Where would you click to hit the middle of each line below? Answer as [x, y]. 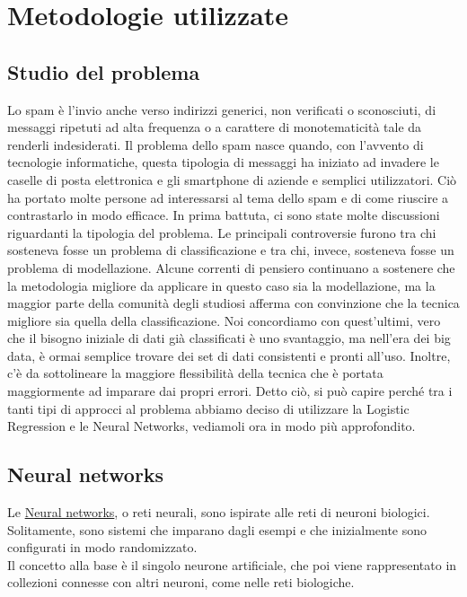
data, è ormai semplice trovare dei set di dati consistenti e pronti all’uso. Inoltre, [229, 355]
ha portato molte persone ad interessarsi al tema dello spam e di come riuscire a [228, 197]
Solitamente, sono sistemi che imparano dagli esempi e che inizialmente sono [217, 529]
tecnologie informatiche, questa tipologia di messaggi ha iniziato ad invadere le [223, 162]
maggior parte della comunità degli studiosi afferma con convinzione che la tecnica [233, 303]
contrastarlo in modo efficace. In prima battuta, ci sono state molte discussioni [224, 215]
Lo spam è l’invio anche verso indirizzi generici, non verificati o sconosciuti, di [222, 109]
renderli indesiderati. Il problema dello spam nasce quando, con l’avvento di [216, 144]
